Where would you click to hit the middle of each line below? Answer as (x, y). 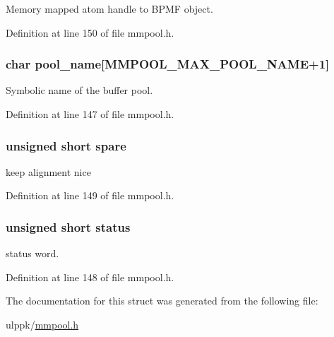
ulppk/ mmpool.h (42, 324)
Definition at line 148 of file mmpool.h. (90, 277)
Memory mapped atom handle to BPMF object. (109, 8)
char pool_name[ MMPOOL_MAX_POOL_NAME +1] (168, 64)
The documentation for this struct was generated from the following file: (162, 301)
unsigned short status (68, 226)
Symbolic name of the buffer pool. (79, 90)
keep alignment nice (48, 171)
